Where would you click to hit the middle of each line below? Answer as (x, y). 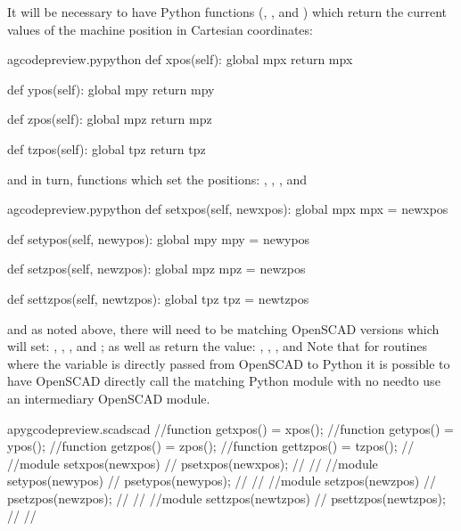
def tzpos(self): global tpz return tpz (107, 148)
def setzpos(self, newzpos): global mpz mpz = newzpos (156, 269)
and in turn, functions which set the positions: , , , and (157, 179)
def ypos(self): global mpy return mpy (111, 89)
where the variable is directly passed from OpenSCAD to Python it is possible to (229, 363)
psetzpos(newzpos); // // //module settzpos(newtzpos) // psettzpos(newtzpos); (226, 498)
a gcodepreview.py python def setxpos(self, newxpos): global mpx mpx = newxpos (228, 209)
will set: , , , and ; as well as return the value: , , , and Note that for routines (218, 346)
